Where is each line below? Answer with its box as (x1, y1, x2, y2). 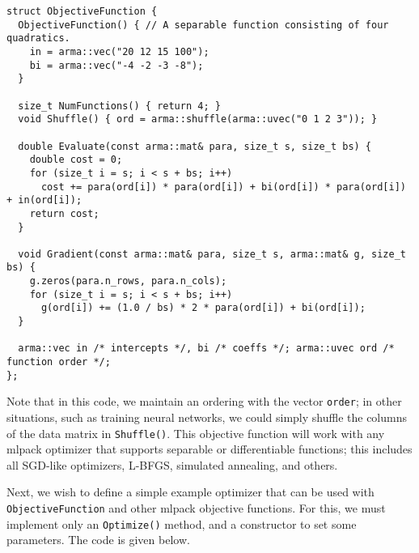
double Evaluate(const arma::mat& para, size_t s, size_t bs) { (18, 140, 372, 152)
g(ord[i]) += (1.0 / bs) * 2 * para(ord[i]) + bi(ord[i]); (40, 302, 366, 314)
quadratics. (6, 32, 70, 45)
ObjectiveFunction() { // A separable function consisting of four (18, 19, 389, 31)
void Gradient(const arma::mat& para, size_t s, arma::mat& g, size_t (18, 248, 406, 260)
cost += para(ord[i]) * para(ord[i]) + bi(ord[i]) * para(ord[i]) (40, 181, 406, 193)
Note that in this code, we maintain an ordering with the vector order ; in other (6, 393, 402, 410)
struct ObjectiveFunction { (6, 6, 158, 17)
